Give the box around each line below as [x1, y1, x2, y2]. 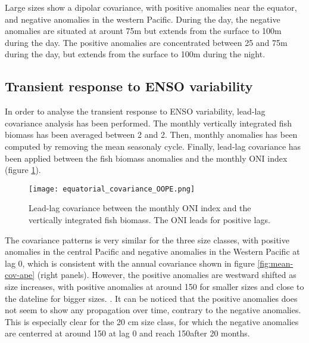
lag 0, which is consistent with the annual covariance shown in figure [5, 257, 255, 269]
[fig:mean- [257, 257, 294, 269]
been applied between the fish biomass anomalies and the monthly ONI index [5, 152, 288, 164]
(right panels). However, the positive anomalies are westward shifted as [37, 268, 296, 281]
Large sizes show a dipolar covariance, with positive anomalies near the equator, [5, 1, 297, 13]
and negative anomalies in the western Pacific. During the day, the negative [5, 13, 280, 25]
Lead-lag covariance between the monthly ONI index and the [29, 202, 251, 214]
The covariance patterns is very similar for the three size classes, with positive [5, 233, 289, 246]
